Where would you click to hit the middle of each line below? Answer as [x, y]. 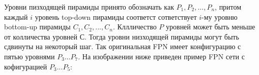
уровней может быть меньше [211, 27]
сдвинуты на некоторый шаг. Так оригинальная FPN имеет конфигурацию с [123, 46]
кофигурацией [26, 66]
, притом [228, 7]
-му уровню [220, 16]
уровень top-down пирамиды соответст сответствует [116, 16]
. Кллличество [135, 27]
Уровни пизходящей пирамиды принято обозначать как [89, 7]
